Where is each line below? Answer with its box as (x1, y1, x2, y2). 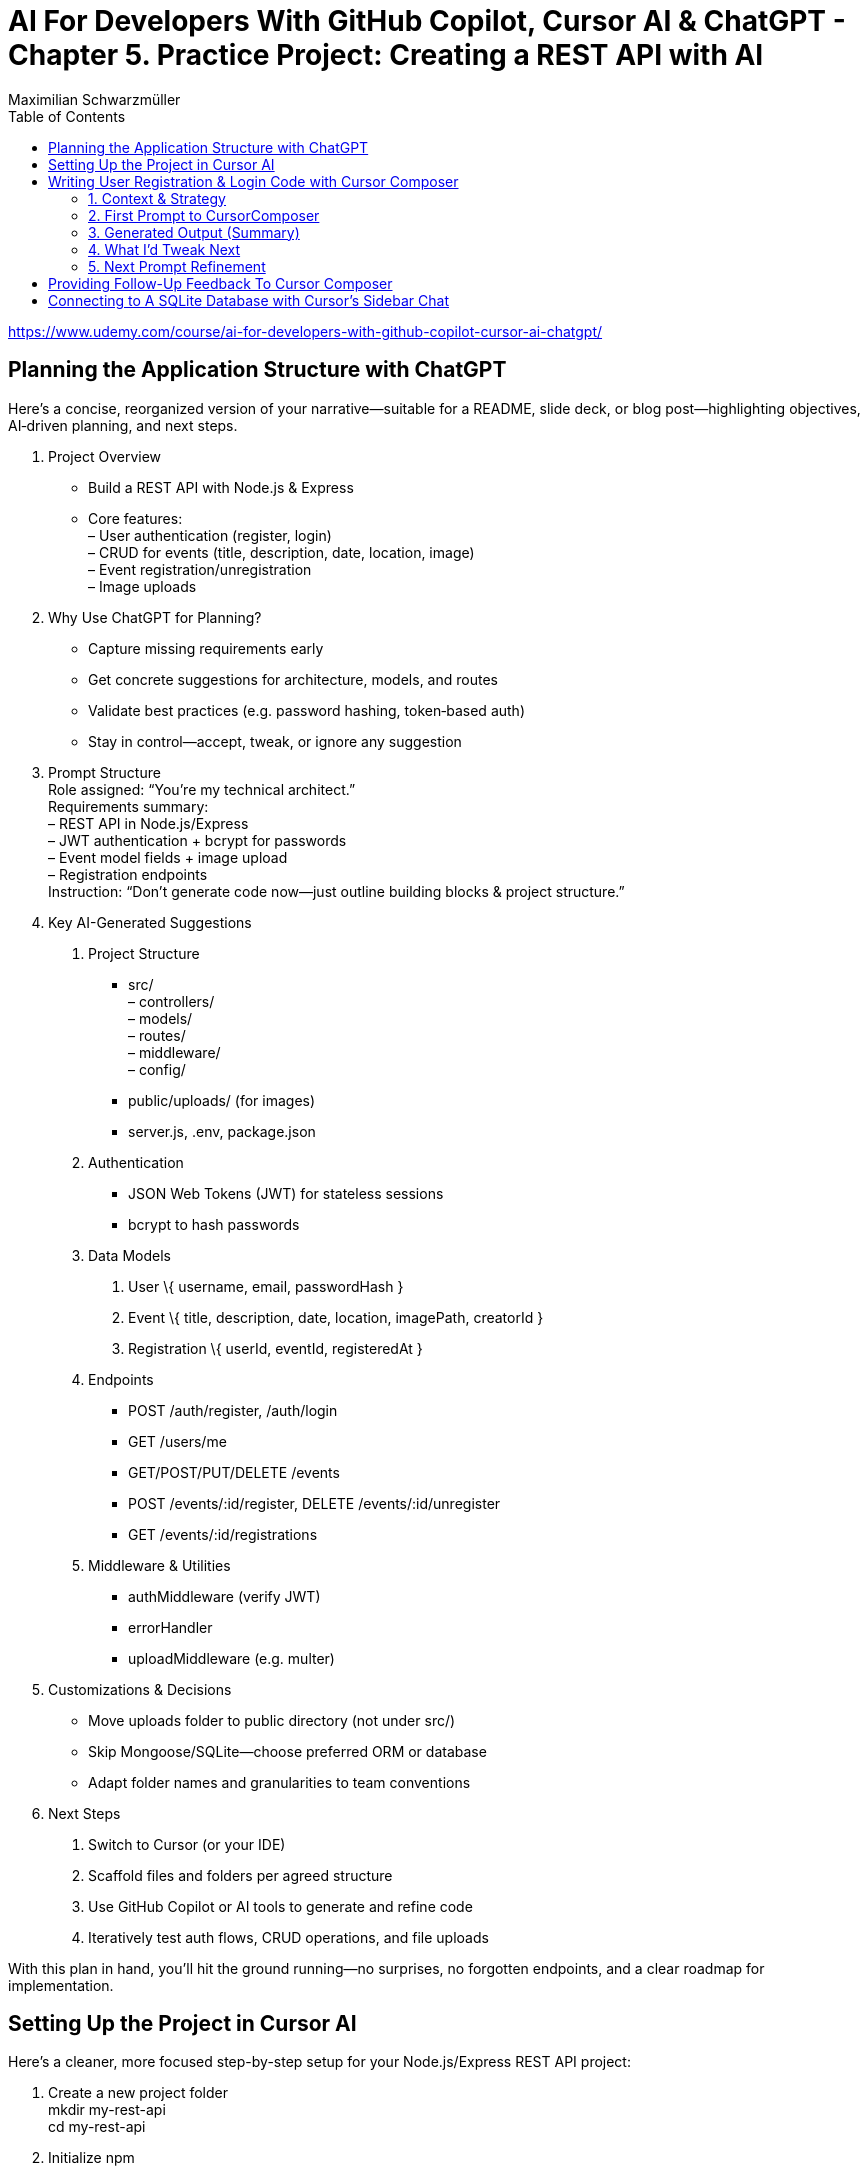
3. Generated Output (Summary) (88, 223, 300, 241)
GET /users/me (128, 1432, 227, 1450)
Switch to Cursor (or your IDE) (88, 1835, 286, 1853)
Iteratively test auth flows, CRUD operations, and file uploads (88, 1928, 489, 1946)
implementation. (8, 1976, 114, 1994)
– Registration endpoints (48, 865, 208, 883)
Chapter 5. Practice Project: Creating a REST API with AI (8, 38, 764, 72)
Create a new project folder (48, 2084, 228, 2102)
